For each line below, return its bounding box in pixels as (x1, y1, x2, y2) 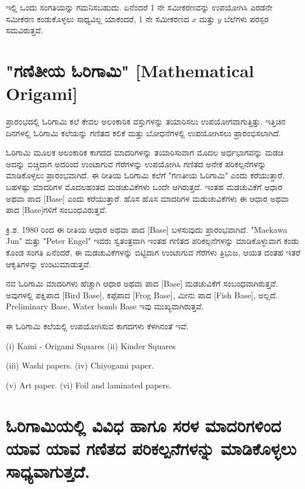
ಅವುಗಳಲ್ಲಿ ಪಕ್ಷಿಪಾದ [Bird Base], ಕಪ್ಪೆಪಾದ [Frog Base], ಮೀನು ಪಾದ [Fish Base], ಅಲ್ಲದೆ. (6, 288, 278, 301)
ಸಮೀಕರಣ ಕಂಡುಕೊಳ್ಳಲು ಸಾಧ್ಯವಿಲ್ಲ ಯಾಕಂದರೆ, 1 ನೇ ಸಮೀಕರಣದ (6, 12, 189, 25)
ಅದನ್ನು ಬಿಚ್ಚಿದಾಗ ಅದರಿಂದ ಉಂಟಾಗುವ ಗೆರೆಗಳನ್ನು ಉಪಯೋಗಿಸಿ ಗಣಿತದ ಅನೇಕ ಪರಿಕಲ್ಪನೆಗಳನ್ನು (6, 157, 266, 170)
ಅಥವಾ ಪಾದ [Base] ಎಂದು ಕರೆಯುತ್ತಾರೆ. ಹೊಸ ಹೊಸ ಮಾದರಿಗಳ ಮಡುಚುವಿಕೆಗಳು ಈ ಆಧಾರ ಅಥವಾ (6, 192, 289, 204)
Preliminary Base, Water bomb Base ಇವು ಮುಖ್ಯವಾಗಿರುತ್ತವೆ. (6, 300, 204, 312)
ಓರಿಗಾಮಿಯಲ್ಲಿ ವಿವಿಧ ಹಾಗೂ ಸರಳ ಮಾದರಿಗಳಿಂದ (6, 413, 282, 437)
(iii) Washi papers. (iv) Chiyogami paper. (6, 359, 154, 371)
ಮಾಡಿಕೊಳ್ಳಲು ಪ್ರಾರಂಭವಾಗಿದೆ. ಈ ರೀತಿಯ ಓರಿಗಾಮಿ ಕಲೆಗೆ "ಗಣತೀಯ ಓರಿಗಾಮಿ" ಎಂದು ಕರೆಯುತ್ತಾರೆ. (6, 169, 285, 181)
